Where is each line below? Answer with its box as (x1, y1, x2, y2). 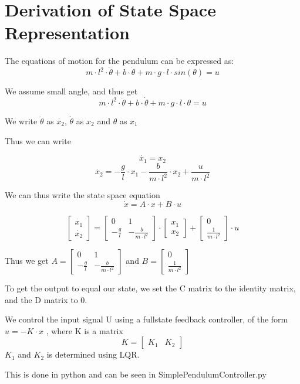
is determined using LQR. (46, 348, 140, 361)
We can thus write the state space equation (5, 189, 160, 201)
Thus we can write (5, 134, 71, 147)
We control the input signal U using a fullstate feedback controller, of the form (5, 313, 288, 325)
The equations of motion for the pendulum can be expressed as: (5, 55, 234, 67)
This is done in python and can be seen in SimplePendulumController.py (5, 368, 267, 380)
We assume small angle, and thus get (5, 85, 138, 97)
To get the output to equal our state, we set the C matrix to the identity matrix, (5, 282, 296, 294)
